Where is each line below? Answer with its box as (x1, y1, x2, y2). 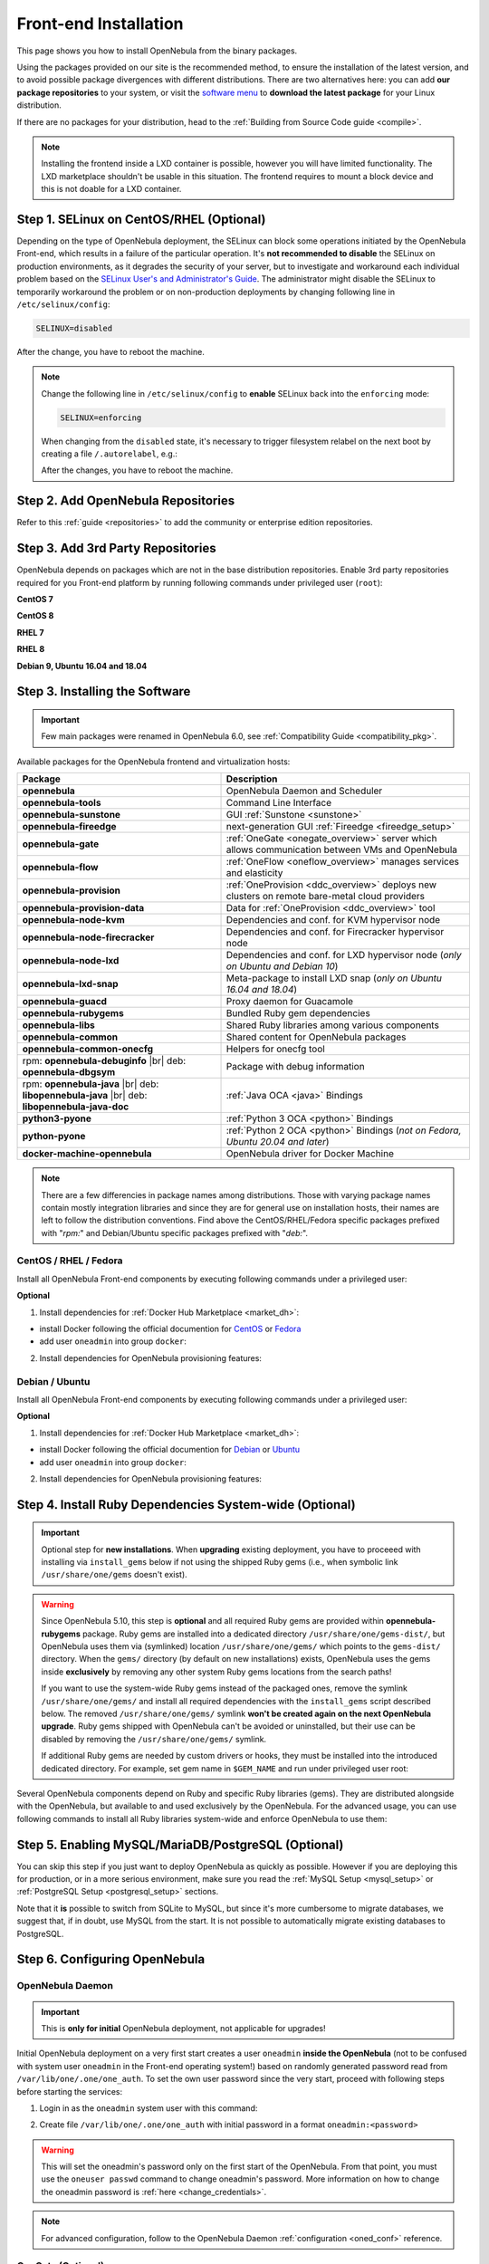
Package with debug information (225, 1060, 366, 1073)
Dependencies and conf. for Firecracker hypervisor (225, 926, 445, 938)
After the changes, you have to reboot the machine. (41, 465, 234, 475)
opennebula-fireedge (22, 820, 117, 833)
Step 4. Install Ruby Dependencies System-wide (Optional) (16, 1497, 357, 1512)
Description (225, 772, 278, 785)
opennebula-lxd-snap (22, 978, 119, 991)
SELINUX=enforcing (60, 412, 142, 423)
